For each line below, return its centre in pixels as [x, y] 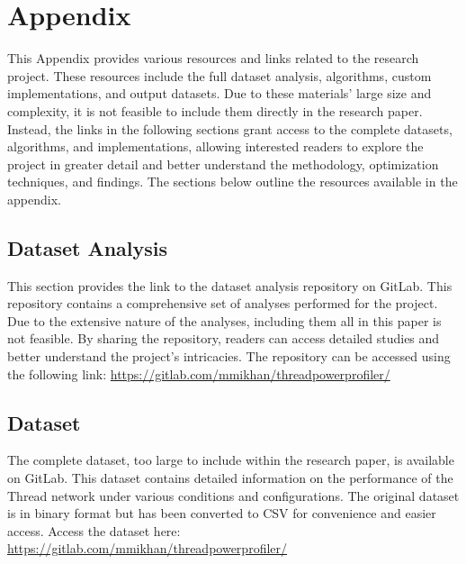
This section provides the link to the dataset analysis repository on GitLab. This [230, 285]
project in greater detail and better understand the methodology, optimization [223, 164]
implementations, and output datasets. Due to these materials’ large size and [220, 93]
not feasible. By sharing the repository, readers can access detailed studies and [224, 338]
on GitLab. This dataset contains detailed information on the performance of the [230, 478]
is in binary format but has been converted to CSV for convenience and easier [222, 513]
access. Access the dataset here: [94, 530]
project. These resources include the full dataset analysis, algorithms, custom [220, 75]
